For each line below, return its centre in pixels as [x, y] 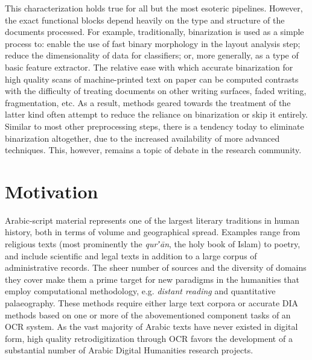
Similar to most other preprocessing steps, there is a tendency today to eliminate [154, 126]
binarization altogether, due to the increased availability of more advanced [142, 138]
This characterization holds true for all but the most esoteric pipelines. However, [154, 8]
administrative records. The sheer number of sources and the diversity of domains [156, 267]
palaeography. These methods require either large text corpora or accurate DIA [152, 303]
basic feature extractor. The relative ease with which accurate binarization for [149, 67]
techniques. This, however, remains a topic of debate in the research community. [153, 150]
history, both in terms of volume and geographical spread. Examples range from [153, 232]
